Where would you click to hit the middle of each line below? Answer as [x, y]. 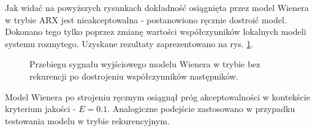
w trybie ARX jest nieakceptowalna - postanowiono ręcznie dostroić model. [146, 19]
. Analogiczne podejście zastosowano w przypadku [201, 109]
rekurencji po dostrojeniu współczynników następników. [134, 76]
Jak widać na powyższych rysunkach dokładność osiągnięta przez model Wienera [157, 7]
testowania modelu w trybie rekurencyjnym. [87, 120]
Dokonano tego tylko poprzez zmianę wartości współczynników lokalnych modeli [156, 32]
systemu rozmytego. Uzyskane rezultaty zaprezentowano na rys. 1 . [129, 43]
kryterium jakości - [40, 109]
